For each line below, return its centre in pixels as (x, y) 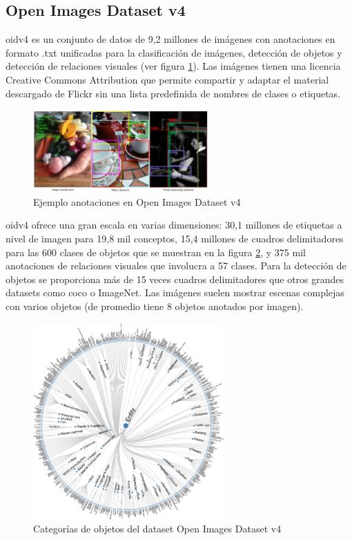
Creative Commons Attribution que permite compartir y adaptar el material (167, 79)
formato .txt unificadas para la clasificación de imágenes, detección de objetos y (174, 52)
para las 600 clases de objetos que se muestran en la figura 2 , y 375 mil (156, 252)
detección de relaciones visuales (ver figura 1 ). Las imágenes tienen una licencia (173, 66)
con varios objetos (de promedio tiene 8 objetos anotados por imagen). (155, 306)
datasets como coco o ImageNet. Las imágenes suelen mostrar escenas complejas (175, 292)
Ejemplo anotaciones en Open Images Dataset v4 (137, 201)
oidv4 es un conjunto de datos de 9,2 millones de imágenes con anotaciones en (170, 39)
